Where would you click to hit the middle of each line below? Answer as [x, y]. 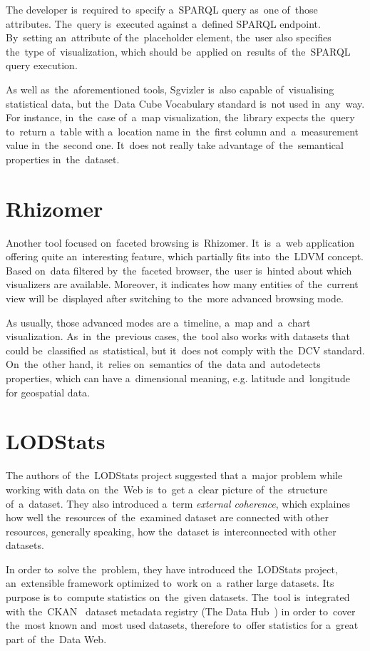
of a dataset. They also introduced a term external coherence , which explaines [178, 503]
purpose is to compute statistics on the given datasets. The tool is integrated [178, 597]
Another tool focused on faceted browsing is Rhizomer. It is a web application [180, 242]
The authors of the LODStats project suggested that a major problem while [174, 475]
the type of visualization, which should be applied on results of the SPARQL [178, 51]
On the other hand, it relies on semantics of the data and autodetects [163, 364]
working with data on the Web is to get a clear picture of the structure [167, 489]
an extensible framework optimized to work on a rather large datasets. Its [170, 583]
